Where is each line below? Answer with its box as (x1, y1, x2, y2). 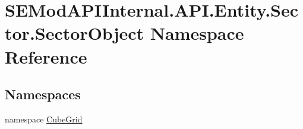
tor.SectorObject (5, 21, 144, 45)
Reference (5, 44, 87, 68)
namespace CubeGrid (5, 112, 83, 125)
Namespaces (5, 85, 81, 103)
